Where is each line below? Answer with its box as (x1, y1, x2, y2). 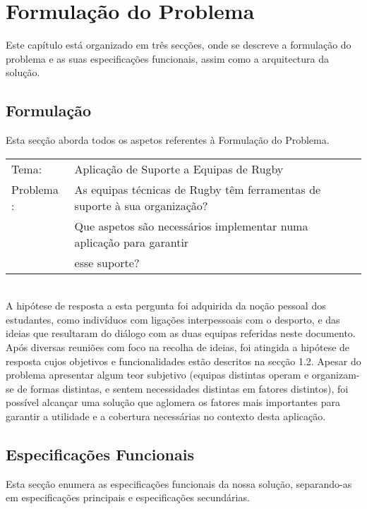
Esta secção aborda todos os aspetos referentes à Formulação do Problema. (6, 133, 330, 147)
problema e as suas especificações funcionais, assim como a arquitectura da (6, 51, 330, 66)
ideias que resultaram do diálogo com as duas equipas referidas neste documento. (6, 326, 356, 341)
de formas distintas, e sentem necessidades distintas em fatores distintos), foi (17, 381, 349, 395)
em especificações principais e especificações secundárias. (6, 490, 250, 505)
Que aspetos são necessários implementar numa (74, 217, 308, 234)
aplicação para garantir (74, 233, 189, 250)
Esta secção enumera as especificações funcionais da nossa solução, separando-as (6, 476, 352, 491)
